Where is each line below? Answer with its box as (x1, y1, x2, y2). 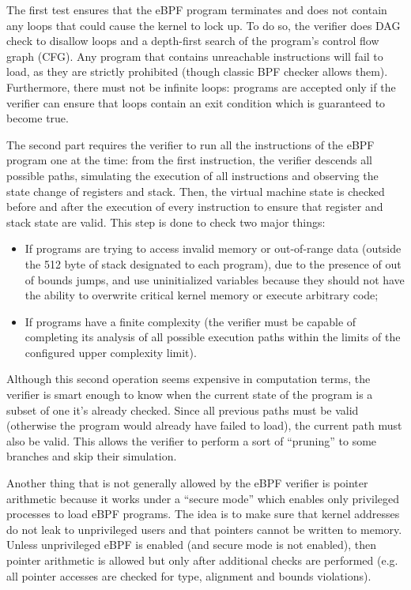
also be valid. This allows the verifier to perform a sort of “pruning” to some (6, 432, 377, 449)
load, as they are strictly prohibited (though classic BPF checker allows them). (6, 63, 388, 80)
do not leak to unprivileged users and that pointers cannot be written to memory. (6, 520, 402, 537)
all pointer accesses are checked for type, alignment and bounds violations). (6, 567, 371, 584)
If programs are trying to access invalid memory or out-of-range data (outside (25, 240, 402, 257)
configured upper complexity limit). (25, 344, 197, 360)
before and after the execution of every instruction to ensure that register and (6, 198, 383, 215)
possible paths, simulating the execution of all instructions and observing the (6, 167, 379, 183)
